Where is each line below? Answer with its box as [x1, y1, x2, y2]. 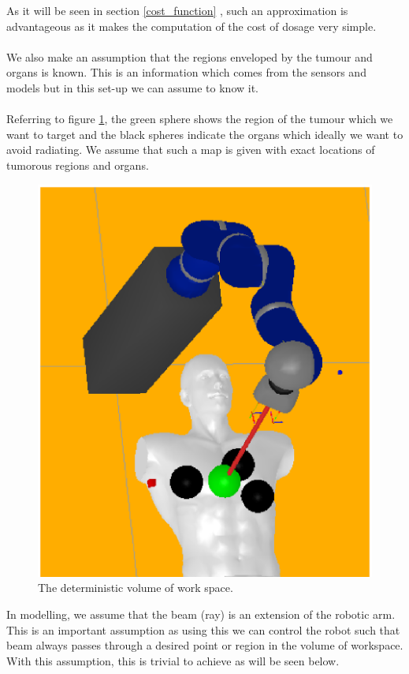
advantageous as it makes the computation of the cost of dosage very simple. [6, 17, 377, 34]
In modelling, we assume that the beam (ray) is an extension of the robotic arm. [6, 606, 396, 623]
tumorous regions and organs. [6, 156, 149, 173]
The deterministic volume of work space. [38, 579, 233, 596]
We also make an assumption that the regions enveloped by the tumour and [6, 48, 373, 65]
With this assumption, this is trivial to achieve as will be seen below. [6, 652, 340, 668]
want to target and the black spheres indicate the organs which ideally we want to [6, 125, 403, 142]
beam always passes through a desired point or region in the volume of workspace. [6, 637, 403, 653]
